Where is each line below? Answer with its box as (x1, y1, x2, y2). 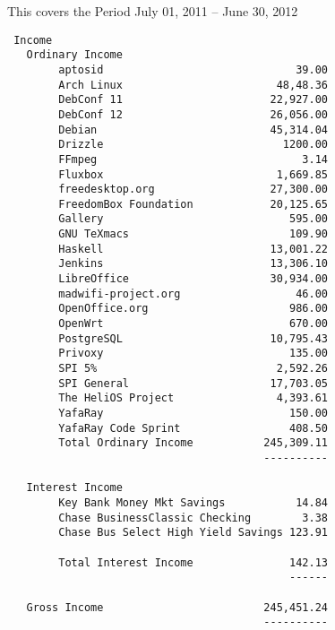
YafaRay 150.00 (58, 407, 328, 419)
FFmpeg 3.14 (58, 152, 328, 166)
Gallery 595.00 (58, 212, 328, 226)
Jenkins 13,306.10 (58, 257, 328, 271)
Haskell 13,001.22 (58, 242, 328, 255)
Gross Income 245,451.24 (26, 600, 328, 614)
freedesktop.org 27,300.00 (58, 183, 328, 196)
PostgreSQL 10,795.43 (58, 332, 328, 345)
